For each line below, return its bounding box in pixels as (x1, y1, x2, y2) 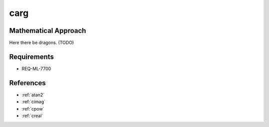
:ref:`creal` (21, 113, 43, 119)
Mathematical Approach (9, 26, 87, 35)
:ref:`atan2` (21, 92, 45, 98)
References (9, 79, 46, 87)
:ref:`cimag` (21, 99, 46, 105)
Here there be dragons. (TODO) (9, 40, 74, 46)
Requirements (9, 52, 54, 61)
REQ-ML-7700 (21, 65, 51, 72)
